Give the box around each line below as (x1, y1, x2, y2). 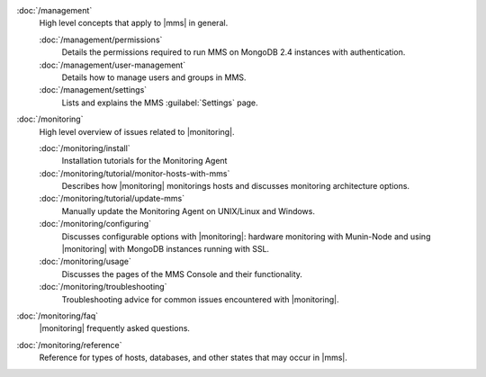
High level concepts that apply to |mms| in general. (39, 18, 229, 29)
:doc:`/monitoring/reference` (16, 339, 122, 350)
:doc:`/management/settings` (39, 85, 148, 95)
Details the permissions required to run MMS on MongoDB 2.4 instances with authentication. (61, 47, 406, 58)
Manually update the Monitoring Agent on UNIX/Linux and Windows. (61, 205, 315, 216)
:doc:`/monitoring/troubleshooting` (39, 282, 167, 292)
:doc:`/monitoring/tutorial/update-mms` (39, 193, 185, 204)
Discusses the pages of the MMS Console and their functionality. (61, 268, 303, 279)
